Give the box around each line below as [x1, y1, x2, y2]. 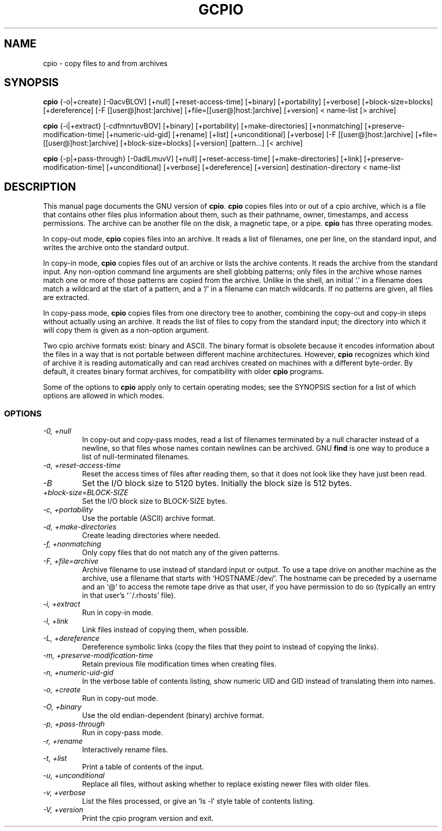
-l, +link [43, 617, 69, 626]
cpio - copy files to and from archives [43, 58, 168, 68]
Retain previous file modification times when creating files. [82, 660, 277, 669]
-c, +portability [43, 505, 93, 514]
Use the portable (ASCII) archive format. [82, 514, 215, 523]
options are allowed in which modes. [43, 391, 164, 400]
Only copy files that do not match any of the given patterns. [82, 548, 280, 557]
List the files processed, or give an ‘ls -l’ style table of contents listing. [82, 797, 315, 806]
